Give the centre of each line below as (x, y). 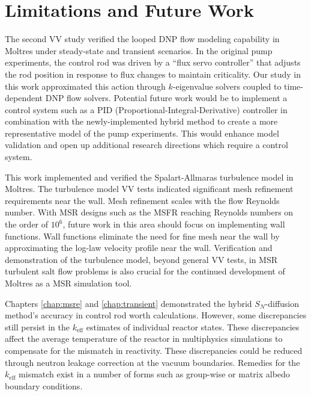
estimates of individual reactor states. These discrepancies (193, 326)
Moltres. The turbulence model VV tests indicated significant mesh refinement (149, 189)
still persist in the (37, 326)
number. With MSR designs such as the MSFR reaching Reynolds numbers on (149, 212)
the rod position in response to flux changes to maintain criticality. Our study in (153, 74)
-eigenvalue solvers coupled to (227, 86)
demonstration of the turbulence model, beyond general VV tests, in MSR (141, 259)
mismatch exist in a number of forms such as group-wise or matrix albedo (154, 374)
